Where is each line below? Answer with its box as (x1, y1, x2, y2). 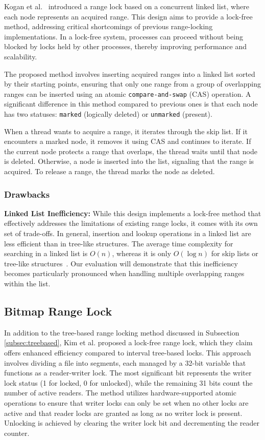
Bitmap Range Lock (4, 303, 112, 319)
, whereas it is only (112, 248, 172, 259)
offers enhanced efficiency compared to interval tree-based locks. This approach (4, 347, 251, 358)
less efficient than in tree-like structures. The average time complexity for (4, 238, 233, 248)
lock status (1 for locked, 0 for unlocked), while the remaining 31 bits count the (4, 377, 253, 388)
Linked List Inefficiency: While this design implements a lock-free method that (4, 207, 261, 218)
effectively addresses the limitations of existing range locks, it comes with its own (4, 218, 258, 228)
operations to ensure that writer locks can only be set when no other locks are (4, 397, 249, 408)
